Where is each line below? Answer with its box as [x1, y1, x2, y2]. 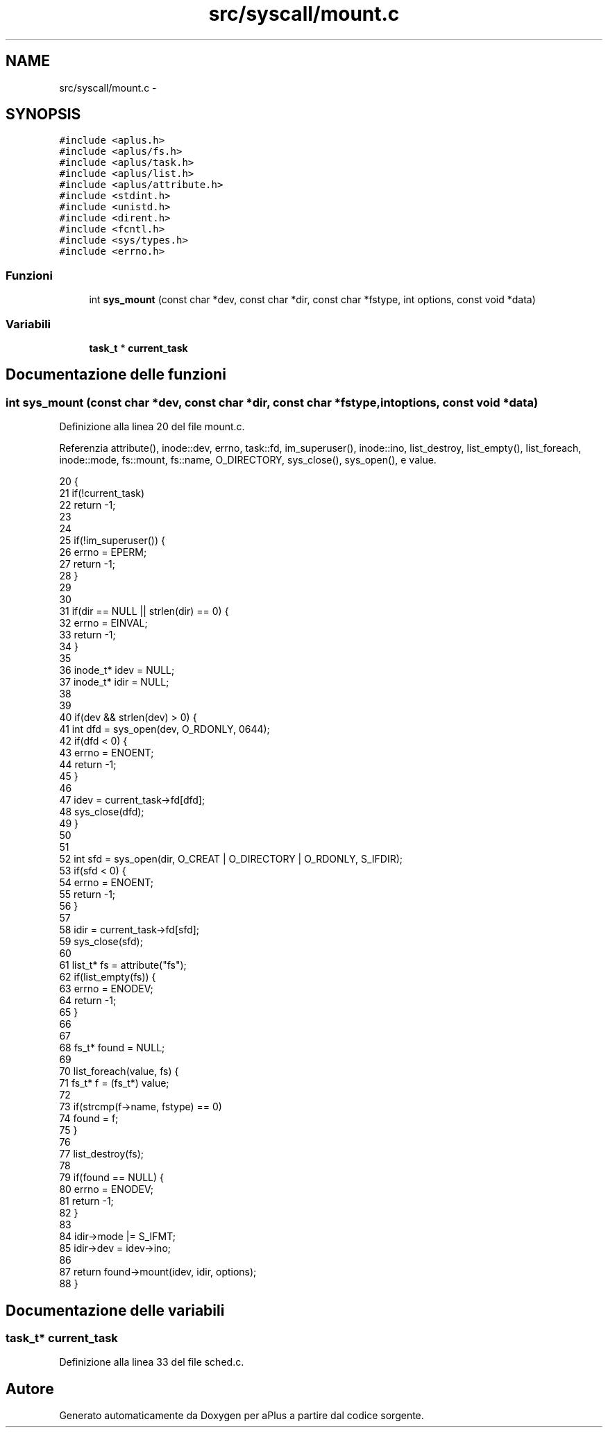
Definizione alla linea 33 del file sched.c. [59, 1356, 244, 1368]
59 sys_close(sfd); [59, 935, 143, 948]
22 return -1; [59, 499, 116, 511]
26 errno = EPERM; [59, 546, 147, 559]
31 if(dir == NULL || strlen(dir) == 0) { [59, 605, 229, 618]
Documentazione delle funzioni [6, 366, 226, 384]
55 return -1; [59, 888, 116, 901]
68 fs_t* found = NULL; [59, 1042, 165, 1054]
